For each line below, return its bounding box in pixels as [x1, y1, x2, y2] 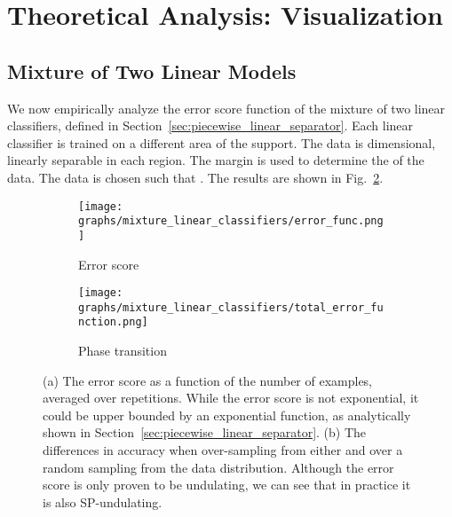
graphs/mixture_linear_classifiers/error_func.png [78, 215, 384, 228]
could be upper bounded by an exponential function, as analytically [43, 405, 411, 424]
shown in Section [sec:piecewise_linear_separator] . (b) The [43, 423, 367, 442]
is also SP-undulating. [43, 492, 163, 511]
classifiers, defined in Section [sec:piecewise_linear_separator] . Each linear [7, 116, 414, 135]
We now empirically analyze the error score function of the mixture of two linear [7, 98, 446, 117]
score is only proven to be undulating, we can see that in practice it [43, 475, 411, 494]
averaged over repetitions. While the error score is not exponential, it [43, 388, 419, 407]
